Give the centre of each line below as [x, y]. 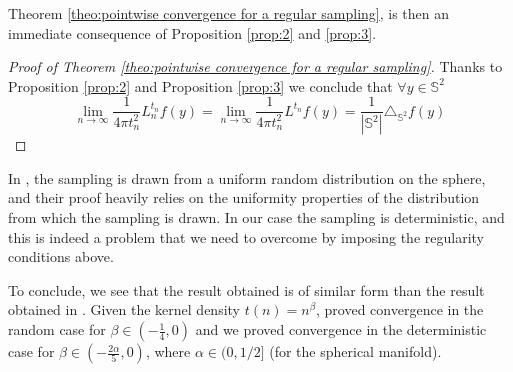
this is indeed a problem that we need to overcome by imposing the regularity [246, 236]
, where [168, 351]
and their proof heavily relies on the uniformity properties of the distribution [244, 197]
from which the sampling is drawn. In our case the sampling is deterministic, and [256, 217]
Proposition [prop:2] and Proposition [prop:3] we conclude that [200, 85]
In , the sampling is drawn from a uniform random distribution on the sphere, [247, 177]
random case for [57, 329]
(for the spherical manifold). [355, 351]
